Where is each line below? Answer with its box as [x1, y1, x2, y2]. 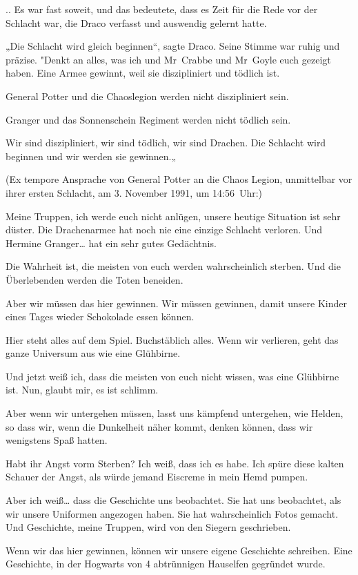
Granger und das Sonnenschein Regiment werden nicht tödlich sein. [6, 112, 291, 126]
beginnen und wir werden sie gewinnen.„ [6, 148, 177, 163]
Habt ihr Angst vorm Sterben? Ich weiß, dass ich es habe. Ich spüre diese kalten [6, 456, 344, 470]
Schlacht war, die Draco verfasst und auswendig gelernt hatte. [6, 15, 267, 30]
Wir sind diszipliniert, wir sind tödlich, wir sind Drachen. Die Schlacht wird [6, 135, 326, 150]
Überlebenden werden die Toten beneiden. [6, 272, 183, 286]
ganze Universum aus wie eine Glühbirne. [6, 346, 181, 360]
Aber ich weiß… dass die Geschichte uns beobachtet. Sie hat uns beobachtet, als [6, 493, 341, 507]
